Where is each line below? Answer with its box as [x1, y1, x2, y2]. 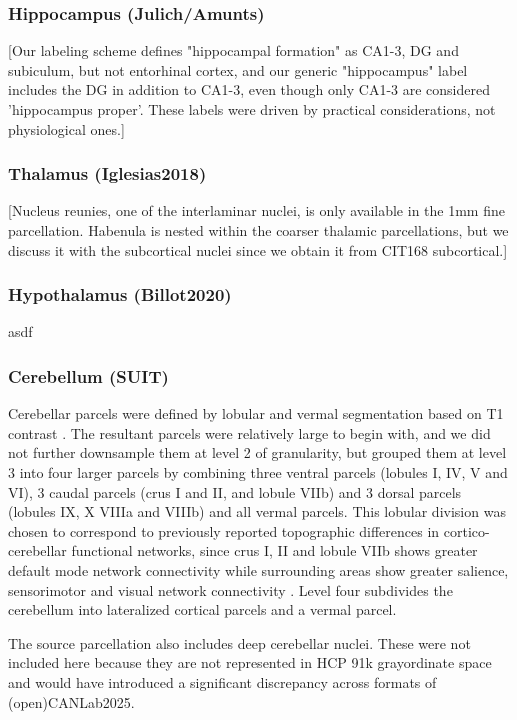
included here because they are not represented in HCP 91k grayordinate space [8, 652, 492, 673]
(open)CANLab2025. [8, 691, 135, 712]
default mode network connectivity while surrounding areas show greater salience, [8, 559, 509, 580]
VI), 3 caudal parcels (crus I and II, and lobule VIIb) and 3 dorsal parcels [8, 481, 462, 502]
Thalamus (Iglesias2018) [8, 161, 207, 186]
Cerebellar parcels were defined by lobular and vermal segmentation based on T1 [8, 403, 504, 424]
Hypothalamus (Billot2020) [8, 282, 232, 307]
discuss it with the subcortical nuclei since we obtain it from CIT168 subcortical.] [8, 239, 508, 260]
